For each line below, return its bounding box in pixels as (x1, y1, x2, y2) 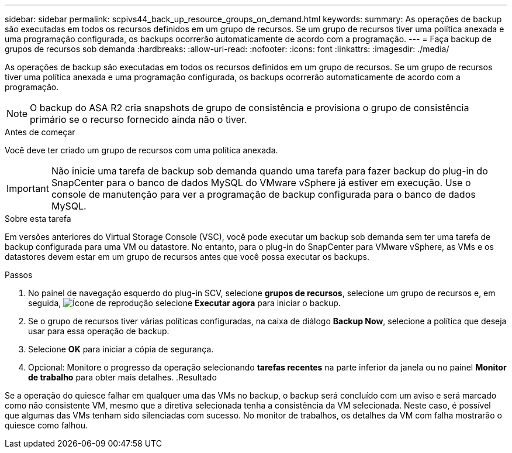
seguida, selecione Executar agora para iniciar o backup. (28, 298, 341, 308)
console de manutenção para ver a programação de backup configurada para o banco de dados (51, 188, 476, 200)
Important (6, 183, 49, 194)
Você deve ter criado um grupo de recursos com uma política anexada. (5, 145, 278, 155)
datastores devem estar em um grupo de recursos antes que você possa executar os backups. (5, 252, 370, 262)
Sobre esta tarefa (5, 214, 71, 224)
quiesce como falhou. (5, 420, 88, 430)
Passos (5, 270, 33, 280)
